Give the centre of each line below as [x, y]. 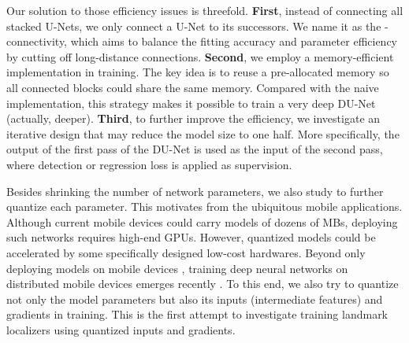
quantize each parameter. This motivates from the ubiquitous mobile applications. [204, 207]
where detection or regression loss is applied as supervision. [149, 164]
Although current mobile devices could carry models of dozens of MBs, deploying [202, 221]
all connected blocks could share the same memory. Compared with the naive [193, 87]
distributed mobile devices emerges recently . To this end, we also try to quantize [203, 284]
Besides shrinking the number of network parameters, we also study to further [195, 191]
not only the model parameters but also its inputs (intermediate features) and [195, 299]
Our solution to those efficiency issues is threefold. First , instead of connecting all [205, 10]
